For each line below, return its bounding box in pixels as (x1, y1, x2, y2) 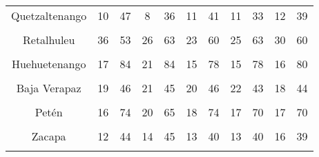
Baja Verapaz (16, 80, 81, 96)
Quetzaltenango (11, 8, 87, 23)
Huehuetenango (11, 56, 86, 72)
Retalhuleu (23, 32, 75, 48)
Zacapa (31, 128, 66, 144)
